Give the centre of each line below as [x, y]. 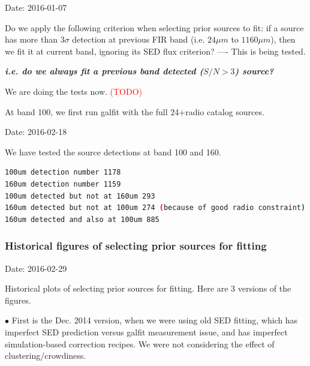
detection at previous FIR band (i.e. [139, 39]
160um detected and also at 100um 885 [82, 219]
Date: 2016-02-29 [36, 268]
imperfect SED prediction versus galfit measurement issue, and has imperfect [146, 331]
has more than [31, 39]
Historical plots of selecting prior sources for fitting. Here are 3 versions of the [148, 288]
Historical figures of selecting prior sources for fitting [136, 246]
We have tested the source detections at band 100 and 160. [113, 151]
